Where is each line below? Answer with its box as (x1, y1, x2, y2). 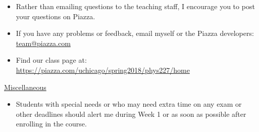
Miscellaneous (4, 81, 46, 92)
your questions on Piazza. (16, 11, 95, 21)
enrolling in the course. (16, 118, 87, 129)
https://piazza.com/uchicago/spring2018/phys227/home (16, 64, 190, 75)
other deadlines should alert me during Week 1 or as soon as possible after (16, 108, 246, 119)
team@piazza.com (16, 37, 71, 48)
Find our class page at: (16, 55, 87, 65)
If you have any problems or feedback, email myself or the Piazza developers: (16, 28, 254, 38)
